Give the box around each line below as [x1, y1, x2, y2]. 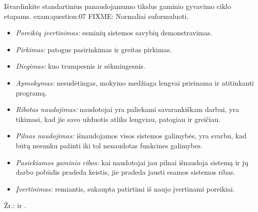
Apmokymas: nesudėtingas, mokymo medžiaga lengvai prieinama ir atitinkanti [15, 77, 254, 88]
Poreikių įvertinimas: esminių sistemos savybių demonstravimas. [15, 27, 212, 38]
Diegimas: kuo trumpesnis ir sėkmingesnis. [15, 61, 145, 71]
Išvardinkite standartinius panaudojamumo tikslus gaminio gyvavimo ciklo [4, 1, 231, 11]
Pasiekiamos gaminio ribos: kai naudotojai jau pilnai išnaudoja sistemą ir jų [15, 157, 249, 167]
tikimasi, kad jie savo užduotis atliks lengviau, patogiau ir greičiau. [15, 113, 221, 124]
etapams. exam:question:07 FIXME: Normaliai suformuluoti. [4, 10, 189, 21]
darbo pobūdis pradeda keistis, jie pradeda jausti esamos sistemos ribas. [15, 167, 236, 177]
